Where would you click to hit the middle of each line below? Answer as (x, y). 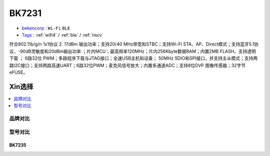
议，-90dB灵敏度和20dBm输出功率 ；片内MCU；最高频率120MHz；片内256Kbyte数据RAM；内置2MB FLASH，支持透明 (132, 51)
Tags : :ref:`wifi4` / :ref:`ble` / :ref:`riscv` (62, 35)
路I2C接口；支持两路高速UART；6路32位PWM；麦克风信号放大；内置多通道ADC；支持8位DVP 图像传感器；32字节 (127, 65)
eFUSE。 (18, 72)
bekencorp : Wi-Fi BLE (46, 28)
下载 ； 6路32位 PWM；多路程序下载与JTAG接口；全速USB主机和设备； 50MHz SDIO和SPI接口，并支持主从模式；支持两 (133, 58)
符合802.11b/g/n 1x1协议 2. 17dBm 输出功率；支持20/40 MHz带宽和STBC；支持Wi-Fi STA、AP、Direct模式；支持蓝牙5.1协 (134, 44)
